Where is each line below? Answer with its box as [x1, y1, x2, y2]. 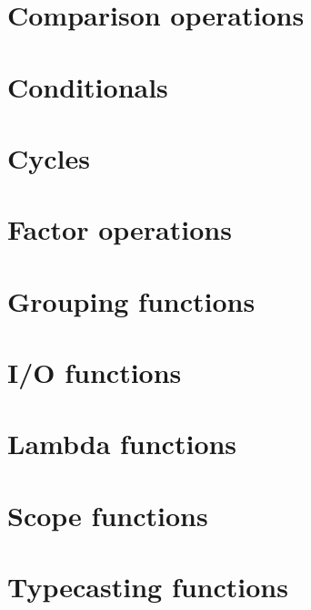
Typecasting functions [7, 568, 288, 605]
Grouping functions [7, 282, 256, 319]
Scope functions [7, 496, 208, 533]
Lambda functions [7, 425, 237, 462]
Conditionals [7, 67, 168, 105]
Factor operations [7, 211, 232, 248]
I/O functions [7, 354, 182, 391]
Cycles [7, 139, 90, 176]
